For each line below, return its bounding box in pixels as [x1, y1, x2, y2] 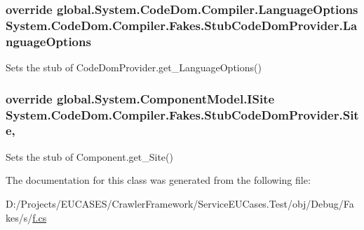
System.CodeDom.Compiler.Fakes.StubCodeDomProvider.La [6, 16, 358, 34]
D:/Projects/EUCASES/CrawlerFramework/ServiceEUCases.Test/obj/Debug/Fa [6, 196, 354, 210]
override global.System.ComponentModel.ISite [6, 89, 275, 107]
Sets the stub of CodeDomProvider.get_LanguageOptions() [6, 60, 262, 75]
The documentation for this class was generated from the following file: [6, 173, 311, 187]
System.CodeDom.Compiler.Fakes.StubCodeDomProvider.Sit [6, 106, 359, 123]
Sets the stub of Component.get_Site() [6, 149, 173, 164]
